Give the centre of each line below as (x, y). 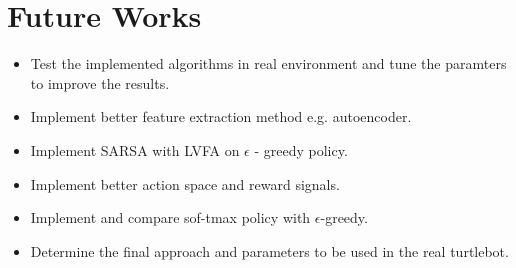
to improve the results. (100, 82)
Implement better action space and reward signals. (185, 183)
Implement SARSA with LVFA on (135, 149)
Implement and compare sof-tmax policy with (170, 217)
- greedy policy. (301, 149)
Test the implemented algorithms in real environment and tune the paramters (268, 63)
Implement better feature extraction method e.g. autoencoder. (221, 116)
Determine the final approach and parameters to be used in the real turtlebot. (269, 250)
